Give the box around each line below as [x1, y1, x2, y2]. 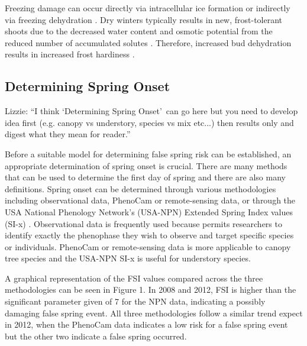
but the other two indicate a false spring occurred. [5, 329, 187, 342]
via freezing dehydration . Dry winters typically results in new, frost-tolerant [5, 13, 283, 25]
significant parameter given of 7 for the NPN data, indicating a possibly [5, 295, 266, 308]
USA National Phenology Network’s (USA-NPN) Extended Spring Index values [5, 205, 293, 218]
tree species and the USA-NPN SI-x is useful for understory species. [5, 252, 251, 264]
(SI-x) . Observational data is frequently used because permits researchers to [5, 217, 282, 229]
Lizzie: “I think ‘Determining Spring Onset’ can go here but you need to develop [5, 105, 298, 117]
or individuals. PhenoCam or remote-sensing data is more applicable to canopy [5, 240, 291, 253]
